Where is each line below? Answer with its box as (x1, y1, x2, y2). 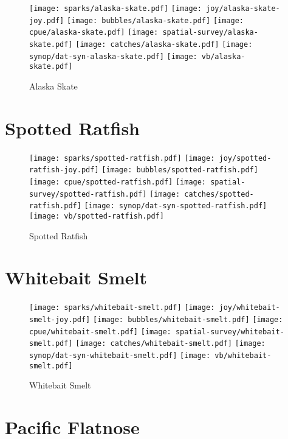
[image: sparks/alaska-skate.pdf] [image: (29, 4, 202, 13)
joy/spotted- (219, 153, 272, 163)
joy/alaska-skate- (206, 4, 280, 13)
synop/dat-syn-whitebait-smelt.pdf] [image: (29, 351, 211, 360)
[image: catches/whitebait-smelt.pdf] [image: (75, 339, 266, 348)
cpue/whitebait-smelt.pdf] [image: (29, 327, 171, 336)
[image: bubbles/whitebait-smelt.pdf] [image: (92, 315, 283, 324)
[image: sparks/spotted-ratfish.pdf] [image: (29, 153, 215, 163)
